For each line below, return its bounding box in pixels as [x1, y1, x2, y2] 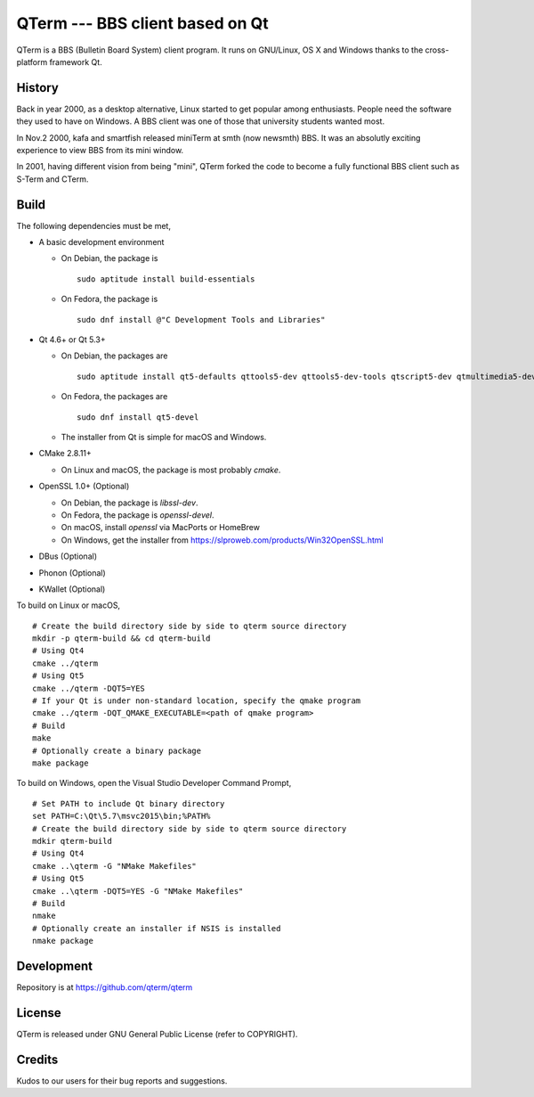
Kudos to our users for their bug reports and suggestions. [16, 1075, 228, 1086]
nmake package [32, 936, 93, 946]
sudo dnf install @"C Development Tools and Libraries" [77, 315, 326, 324]
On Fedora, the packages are [61, 391, 168, 402]
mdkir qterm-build [32, 836, 113, 846]
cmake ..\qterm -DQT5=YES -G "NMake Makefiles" [32, 886, 244, 896]
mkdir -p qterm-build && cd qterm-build [32, 634, 211, 643]
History [16, 80, 60, 95]
